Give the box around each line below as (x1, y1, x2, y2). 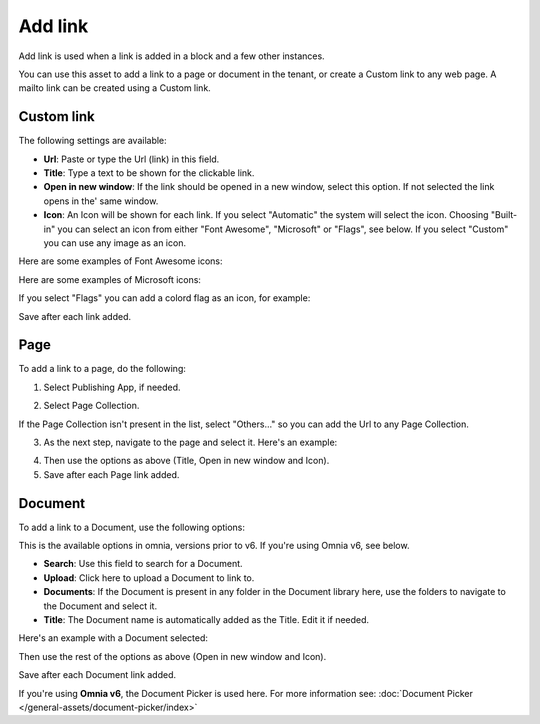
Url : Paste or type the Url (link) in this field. (43, 153, 220, 165)
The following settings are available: (18, 135, 167, 147)
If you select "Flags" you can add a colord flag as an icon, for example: (18, 292, 311, 304)
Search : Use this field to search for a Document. (43, 558, 244, 570)
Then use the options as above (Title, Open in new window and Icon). (43, 455, 330, 467)
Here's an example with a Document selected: (18, 632, 209, 644)
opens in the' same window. (43, 195, 159, 207)
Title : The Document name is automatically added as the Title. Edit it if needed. (43, 614, 370, 626)
